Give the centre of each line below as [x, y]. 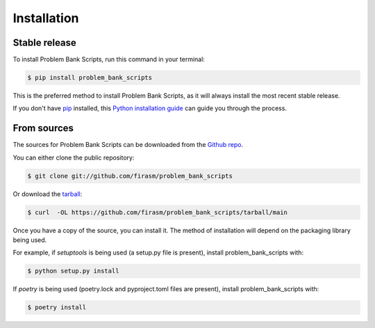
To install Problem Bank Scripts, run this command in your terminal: [109, 60]
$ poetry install [57, 308]
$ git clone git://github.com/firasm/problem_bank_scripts [130, 176]
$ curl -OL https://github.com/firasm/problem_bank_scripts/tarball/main [158, 212]
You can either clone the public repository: [74, 157]
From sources [43, 128]
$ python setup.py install [73, 271]
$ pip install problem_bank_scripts [90, 78]
